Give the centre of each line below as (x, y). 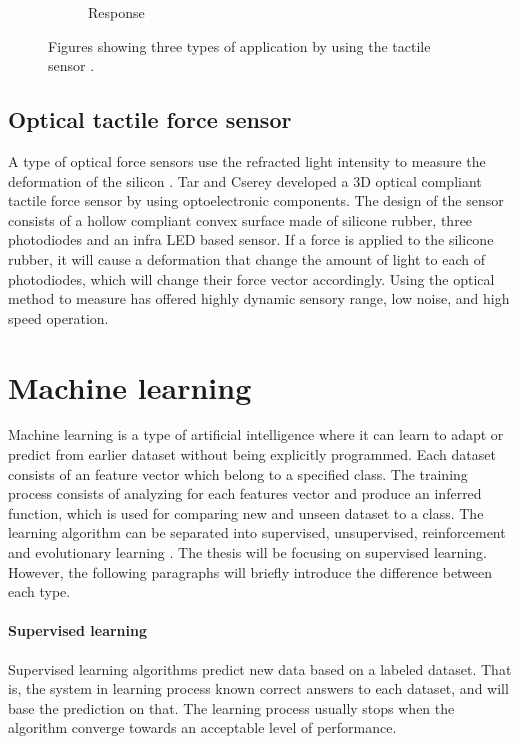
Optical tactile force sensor (150, 119)
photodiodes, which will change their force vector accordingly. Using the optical (251, 278)
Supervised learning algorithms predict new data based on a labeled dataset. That (260, 668)
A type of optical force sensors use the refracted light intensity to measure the (247, 160)
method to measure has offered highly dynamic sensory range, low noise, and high (259, 298)
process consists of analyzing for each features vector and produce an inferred (245, 493)
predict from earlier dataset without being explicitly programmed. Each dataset (252, 454)
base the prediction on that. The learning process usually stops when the (231, 707)
